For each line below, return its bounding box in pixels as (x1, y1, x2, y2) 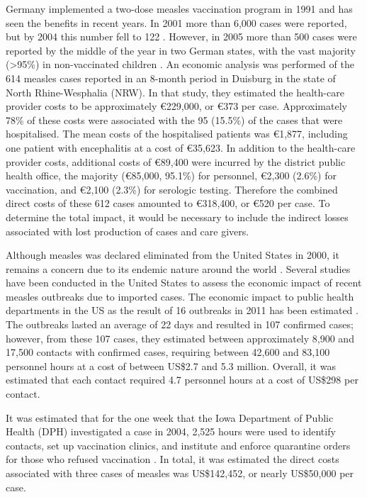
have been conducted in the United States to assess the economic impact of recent (6, 275, 362, 290)
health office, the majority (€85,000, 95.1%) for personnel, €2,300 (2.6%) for (6, 168, 337, 183)
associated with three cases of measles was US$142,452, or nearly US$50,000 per (6, 466, 354, 480)
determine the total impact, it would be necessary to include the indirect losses (6, 209, 349, 224)
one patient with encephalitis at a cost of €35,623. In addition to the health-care (6, 140, 356, 155)
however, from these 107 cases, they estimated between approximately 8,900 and (6, 330, 354, 345)
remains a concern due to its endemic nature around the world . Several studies (6, 261, 351, 276)
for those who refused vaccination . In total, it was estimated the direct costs (6, 452, 339, 467)
